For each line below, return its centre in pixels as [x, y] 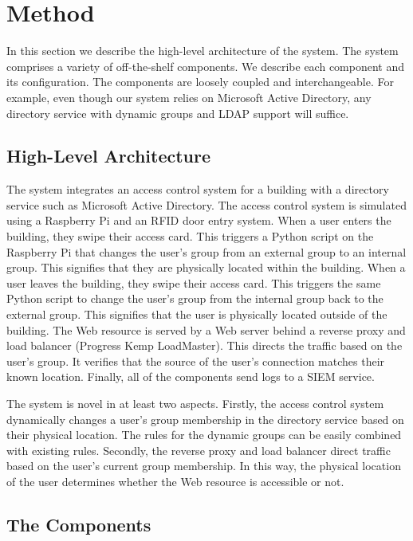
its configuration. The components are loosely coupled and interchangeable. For [200, 82]
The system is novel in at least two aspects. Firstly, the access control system [195, 404]
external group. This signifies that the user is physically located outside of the [197, 314]
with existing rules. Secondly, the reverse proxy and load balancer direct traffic [199, 450]
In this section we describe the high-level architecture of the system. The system [203, 51]
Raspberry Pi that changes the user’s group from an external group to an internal [206, 251]
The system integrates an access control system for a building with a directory [198, 189]
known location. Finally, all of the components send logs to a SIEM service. [191, 376]
